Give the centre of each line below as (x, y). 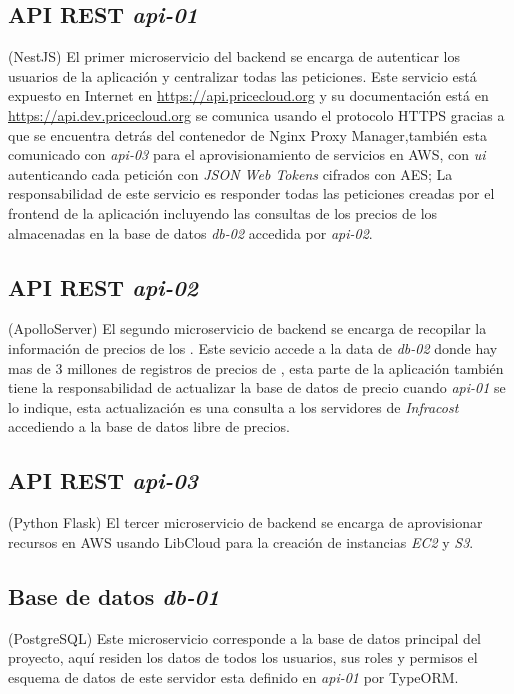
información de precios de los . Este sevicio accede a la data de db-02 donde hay (253, 347)
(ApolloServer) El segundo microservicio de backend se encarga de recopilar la (247, 328)
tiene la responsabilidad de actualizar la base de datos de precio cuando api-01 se (257, 387)
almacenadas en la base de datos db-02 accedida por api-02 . (190, 232)
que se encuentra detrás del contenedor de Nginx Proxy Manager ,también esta (247, 134)
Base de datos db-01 (114, 595)
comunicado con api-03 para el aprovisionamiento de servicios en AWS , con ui (247, 154)
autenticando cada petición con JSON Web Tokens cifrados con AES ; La (230, 173)
